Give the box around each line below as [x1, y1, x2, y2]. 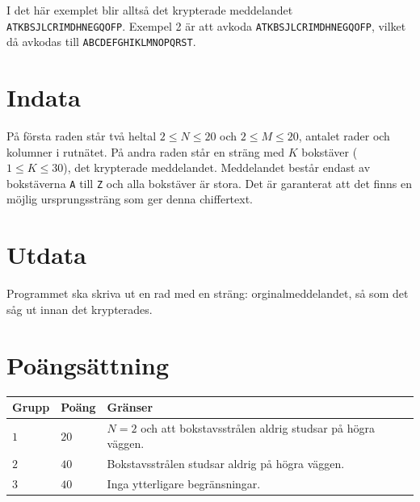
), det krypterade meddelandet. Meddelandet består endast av [63, 159, 371, 176]
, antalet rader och [298, 128, 390, 144]
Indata [6, 81, 81, 114]
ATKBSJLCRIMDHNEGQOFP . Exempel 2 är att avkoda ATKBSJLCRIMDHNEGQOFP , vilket [6, 17, 406, 34]
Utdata [6, 238, 87, 271]
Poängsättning [6, 348, 170, 381]
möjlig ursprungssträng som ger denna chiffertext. [6, 190, 254, 207]
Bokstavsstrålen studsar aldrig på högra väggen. [107, 455, 345, 472]
